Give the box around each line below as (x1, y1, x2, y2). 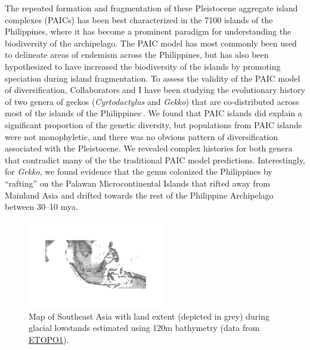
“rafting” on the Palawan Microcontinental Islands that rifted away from (5, 176, 271, 189)
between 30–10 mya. (5, 200, 78, 213)
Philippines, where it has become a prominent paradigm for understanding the (5, 25, 292, 38)
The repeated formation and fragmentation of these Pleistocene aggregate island (5, 2, 298, 14)
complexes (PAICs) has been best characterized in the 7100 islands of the (5, 13, 273, 26)
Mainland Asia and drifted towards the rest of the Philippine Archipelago (5, 188, 274, 201)
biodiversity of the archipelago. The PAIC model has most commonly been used (5, 36, 297, 49)
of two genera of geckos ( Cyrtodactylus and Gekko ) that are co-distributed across (5, 95, 299, 107)
